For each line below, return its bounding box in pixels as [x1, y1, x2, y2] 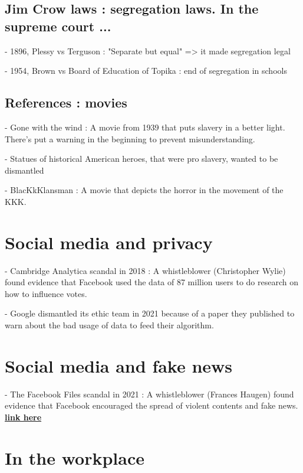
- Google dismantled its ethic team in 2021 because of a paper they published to [5, 307, 295, 319]
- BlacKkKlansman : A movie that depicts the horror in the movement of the [5, 184, 284, 196]
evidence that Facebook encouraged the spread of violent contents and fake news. [5, 399, 298, 412]
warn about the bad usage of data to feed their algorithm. [5, 319, 214, 331]
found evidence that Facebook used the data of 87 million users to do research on [5, 276, 299, 288]
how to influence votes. [5, 287, 87, 299]
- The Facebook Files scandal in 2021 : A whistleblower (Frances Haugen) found [5, 387, 294, 400]
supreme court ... [5, 17, 111, 35]
